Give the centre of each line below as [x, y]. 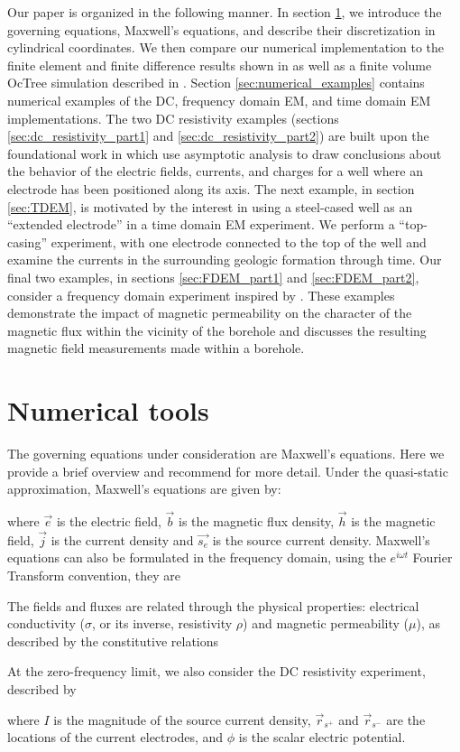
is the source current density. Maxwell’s [321, 539]
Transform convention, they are [94, 575]
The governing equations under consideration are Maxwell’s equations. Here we [226, 453]
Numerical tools [108, 410]
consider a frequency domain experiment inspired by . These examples [201, 295]
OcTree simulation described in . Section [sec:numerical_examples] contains [216, 83]
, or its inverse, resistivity [162, 623]
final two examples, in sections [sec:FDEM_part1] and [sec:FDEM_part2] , [213, 277]
